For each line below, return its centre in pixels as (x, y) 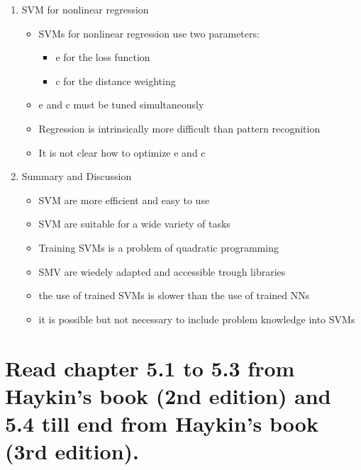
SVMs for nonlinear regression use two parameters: (149, 33)
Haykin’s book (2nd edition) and (168, 395)
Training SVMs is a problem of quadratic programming (159, 247)
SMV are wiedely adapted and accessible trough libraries (162, 271)
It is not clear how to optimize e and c (122, 152)
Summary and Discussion (77, 176)
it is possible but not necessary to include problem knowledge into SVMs (197, 319)
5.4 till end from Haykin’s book (162, 423)
